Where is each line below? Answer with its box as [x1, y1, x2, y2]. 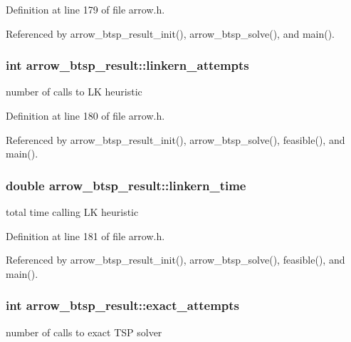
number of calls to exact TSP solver [6, 324, 162, 339]
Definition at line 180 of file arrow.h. [6, 108, 165, 123]
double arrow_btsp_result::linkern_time [6, 176, 246, 194]
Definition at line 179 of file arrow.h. [6, 2, 165, 16]
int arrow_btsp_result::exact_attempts [6, 296, 240, 314]
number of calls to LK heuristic [6, 84, 142, 99]
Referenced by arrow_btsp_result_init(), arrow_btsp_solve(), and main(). [6, 26, 335, 41]
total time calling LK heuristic [6, 204, 139, 219]
